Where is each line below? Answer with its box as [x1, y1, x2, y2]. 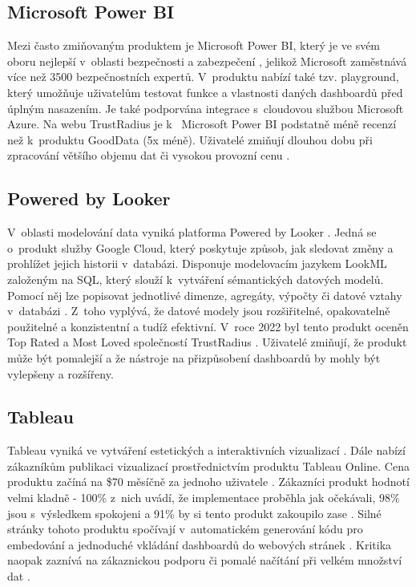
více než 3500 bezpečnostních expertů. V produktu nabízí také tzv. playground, [7, 68, 399, 85]
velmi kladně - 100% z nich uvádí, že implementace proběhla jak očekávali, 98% [7, 489, 400, 506]
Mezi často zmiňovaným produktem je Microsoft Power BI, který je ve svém [7, 37, 381, 54]
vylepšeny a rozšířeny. [7, 365, 114, 382]
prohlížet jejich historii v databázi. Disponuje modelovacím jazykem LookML [7, 255, 387, 272]
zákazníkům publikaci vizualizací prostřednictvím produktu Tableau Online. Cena [7, 457, 410, 474]
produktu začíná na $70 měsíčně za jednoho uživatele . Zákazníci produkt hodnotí [7, 473, 410, 490]
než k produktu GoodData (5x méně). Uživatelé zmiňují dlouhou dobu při [7, 131, 373, 148]
